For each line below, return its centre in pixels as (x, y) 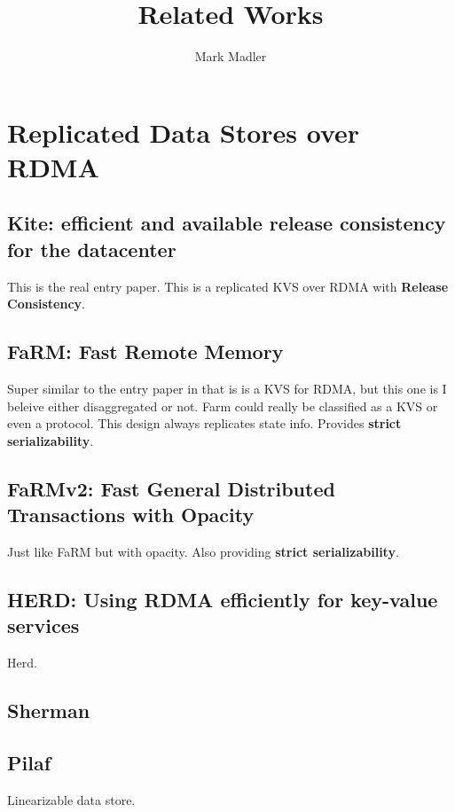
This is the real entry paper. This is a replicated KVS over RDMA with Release (228, 286)
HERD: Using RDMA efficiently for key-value (223, 600)
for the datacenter (92, 249)
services (43, 625)
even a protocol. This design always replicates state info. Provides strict (204, 423)
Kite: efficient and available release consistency (227, 223)
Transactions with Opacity (131, 515)
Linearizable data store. (71, 799)
